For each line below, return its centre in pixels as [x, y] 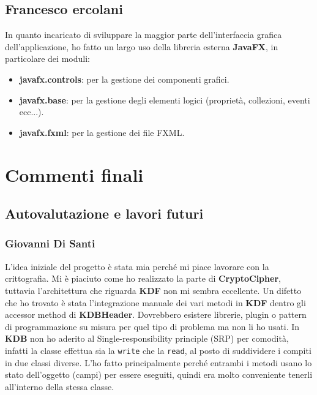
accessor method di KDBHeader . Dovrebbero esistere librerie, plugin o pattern [156, 314]
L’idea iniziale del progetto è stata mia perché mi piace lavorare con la [137, 266]
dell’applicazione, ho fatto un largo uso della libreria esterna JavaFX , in [142, 46]
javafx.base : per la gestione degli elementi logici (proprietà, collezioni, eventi [165, 100]
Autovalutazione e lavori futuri [104, 213]
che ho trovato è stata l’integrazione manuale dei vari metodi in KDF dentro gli [155, 302]
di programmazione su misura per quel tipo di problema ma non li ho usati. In [152, 326]
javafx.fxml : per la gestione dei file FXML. [102, 132]
